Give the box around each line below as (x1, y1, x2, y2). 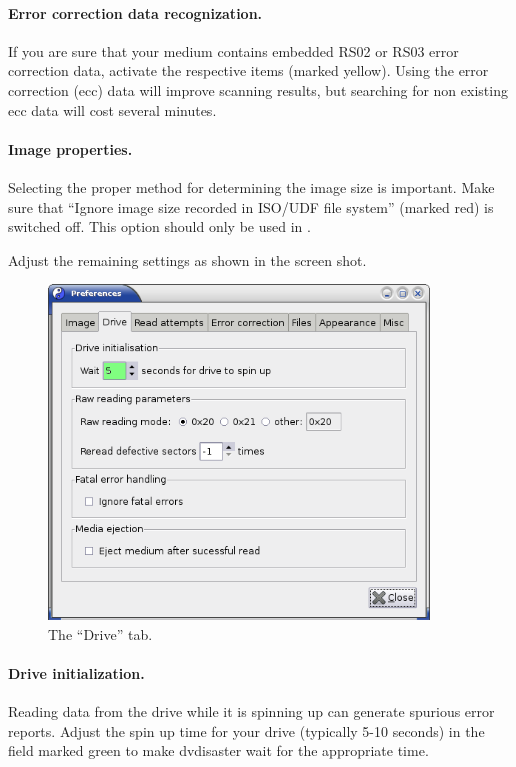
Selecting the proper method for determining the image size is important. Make (8, 176, 495, 197)
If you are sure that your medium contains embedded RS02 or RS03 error (8, 40, 459, 61)
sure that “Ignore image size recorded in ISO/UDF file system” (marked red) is (8, 196, 494, 217)
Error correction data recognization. (8, 2, 263, 23)
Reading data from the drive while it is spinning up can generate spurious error (8, 701, 495, 722)
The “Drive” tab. (48, 623, 153, 644)
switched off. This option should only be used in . (8, 216, 311, 237)
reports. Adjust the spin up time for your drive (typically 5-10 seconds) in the (8, 720, 485, 741)
